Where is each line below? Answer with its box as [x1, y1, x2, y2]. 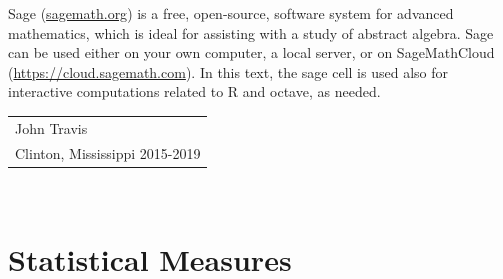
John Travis [15, 117, 88, 138]
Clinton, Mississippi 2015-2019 [15, 142, 201, 163]
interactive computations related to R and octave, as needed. [8, 81, 381, 102]
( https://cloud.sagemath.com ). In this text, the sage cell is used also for [8, 61, 448, 82]
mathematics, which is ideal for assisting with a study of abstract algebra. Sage [8, 22, 494, 43]
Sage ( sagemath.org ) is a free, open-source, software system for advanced [8, 3, 454, 23]
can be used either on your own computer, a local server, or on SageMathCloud [8, 42, 495, 63]
